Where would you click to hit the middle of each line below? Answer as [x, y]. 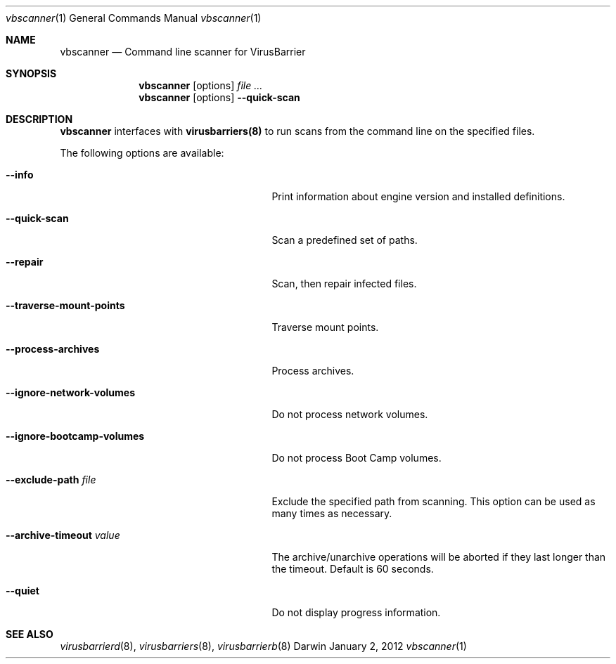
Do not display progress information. [356, 612]
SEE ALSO [30, 634]
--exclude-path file [51, 480]
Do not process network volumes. [350, 414]
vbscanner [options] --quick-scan [219, 97]
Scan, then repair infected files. [344, 284]
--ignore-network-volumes [71, 392]
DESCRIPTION [39, 119]
